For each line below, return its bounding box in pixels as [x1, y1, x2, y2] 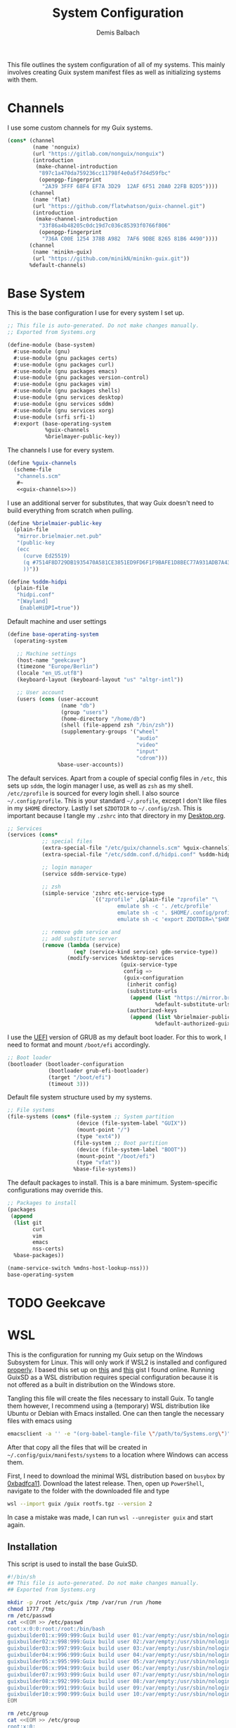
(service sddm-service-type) [41, 870, 128, 877]
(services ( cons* [7, 832, 58, 839]
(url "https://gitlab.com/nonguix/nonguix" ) [32, 150, 165, 157]
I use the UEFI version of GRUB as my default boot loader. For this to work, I [7, 1033, 227, 1042]
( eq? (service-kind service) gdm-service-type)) [73, 948, 218, 956]
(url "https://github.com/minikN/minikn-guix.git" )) [32, 255, 190, 262]
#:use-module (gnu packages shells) [13, 388, 121, 395]
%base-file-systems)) [73, 1166, 137, 1173]
